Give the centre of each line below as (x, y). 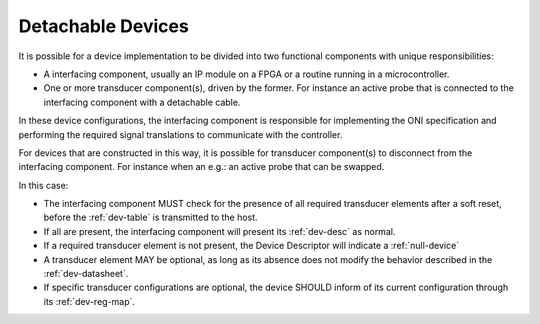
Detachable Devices (103, 26)
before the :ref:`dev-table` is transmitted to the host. (151, 217)
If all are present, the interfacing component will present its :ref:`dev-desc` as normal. (219, 231)
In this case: (43, 185)
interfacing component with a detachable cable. (142, 102)
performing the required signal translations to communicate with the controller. (180, 134)
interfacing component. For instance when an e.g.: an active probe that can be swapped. (201, 167)
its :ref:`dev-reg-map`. (89, 301)
